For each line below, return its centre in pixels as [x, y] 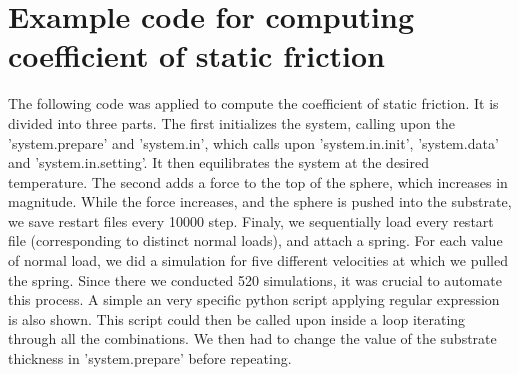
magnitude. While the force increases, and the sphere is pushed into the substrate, [260, 201]
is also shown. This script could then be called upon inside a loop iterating [237, 318]
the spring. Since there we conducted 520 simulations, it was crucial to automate [255, 279]
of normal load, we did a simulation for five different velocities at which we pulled [258, 260]
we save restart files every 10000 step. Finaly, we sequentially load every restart [251, 220]
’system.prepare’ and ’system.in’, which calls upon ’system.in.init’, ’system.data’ [253, 142]
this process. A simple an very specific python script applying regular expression [254, 299]
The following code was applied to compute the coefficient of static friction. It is [253, 103]
